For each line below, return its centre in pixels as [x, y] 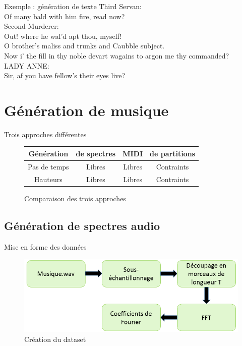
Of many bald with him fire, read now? [65, 16]
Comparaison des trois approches [75, 198]
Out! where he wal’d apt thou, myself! [63, 36]
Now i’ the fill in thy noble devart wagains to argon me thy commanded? [117, 55]
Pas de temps [48, 166]
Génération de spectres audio [82, 225]
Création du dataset [55, 339]
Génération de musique [86, 110]
